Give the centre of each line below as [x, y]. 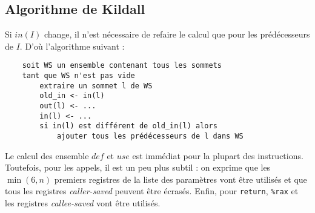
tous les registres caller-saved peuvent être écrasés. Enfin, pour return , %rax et [152, 191]
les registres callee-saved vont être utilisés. [83, 203]
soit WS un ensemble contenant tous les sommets [122, 66]
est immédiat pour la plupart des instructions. [218, 155]
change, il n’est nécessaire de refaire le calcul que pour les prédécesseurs [177, 34]
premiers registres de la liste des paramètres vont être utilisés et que [181, 179]
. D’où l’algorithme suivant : [72, 46]
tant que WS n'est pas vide [78, 76]
